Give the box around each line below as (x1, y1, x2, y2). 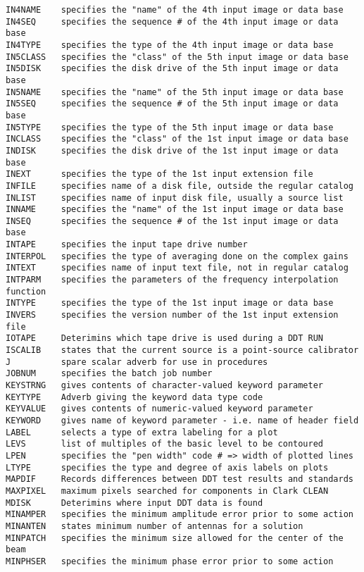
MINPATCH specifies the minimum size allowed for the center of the (6, 533, 344, 543)
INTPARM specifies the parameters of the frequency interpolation (6, 275, 339, 285)
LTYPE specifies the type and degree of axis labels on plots (6, 462, 329, 473)
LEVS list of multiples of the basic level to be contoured (6, 439, 324, 449)
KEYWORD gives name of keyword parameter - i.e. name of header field (6, 415, 359, 425)
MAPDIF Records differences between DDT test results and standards (6, 474, 353, 485)
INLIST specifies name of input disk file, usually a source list (6, 192, 344, 203)
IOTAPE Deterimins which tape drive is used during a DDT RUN (6, 333, 324, 344)
